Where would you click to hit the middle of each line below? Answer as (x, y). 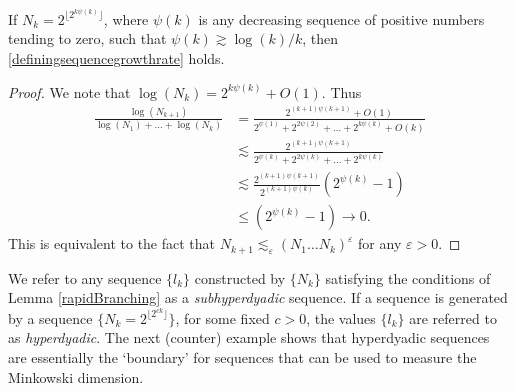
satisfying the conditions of (408, 277)
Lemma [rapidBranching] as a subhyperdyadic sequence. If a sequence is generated (258, 297)
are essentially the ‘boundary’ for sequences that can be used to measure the (242, 357)
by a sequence (50, 317)
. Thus (341, 91)
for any (380, 243)
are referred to (453, 317)
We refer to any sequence (85, 277)
